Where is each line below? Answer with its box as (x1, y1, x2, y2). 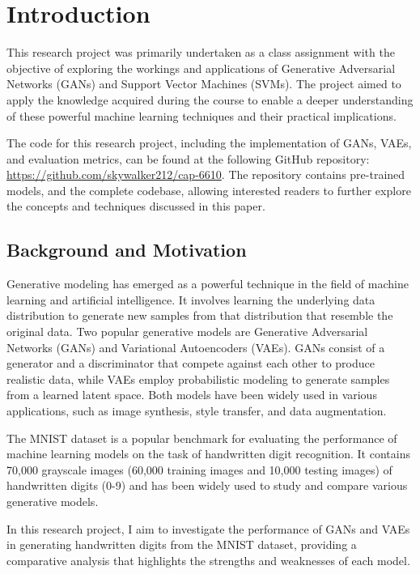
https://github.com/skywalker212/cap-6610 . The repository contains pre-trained (6, 166, 405, 183)
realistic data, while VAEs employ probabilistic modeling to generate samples (6, 370, 390, 387)
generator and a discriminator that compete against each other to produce (6, 355, 375, 372)
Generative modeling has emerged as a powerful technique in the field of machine (6, 275, 409, 292)
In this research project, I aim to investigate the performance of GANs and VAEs (6, 520, 410, 537)
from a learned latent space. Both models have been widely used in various (6, 386, 377, 403)
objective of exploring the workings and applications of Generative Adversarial (6, 59, 396, 76)
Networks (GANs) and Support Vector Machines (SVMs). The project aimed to (6, 75, 401, 92)
